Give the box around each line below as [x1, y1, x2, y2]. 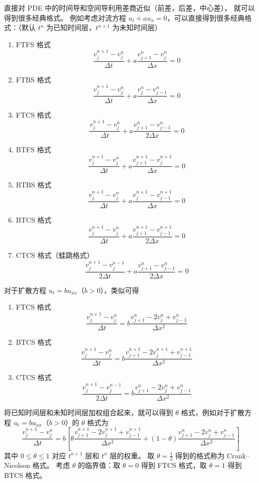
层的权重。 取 [110, 450, 154, 460]
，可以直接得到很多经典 [167, 12, 245, 23]
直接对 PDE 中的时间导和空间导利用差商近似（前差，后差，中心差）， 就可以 [4, 3, 255, 13]
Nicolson [4, 460, 30, 470]
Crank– [227, 450, 249, 460]
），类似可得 [100, 284, 139, 295]
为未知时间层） [112, 22, 162, 33]
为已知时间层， [46, 22, 96, 33]
